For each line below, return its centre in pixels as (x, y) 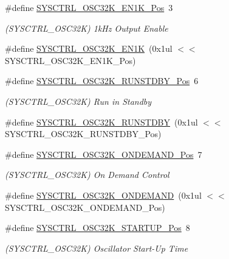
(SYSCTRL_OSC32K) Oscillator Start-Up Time (97, 248)
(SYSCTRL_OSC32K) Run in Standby (78, 101)
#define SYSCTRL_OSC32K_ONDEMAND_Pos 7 (104, 154)
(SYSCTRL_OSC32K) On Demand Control (87, 175)
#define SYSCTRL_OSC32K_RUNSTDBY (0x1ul (101, 122)
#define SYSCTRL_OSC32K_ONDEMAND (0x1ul (103, 195)
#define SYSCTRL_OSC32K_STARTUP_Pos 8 (97, 228)
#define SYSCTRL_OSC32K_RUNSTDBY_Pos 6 (102, 81)
